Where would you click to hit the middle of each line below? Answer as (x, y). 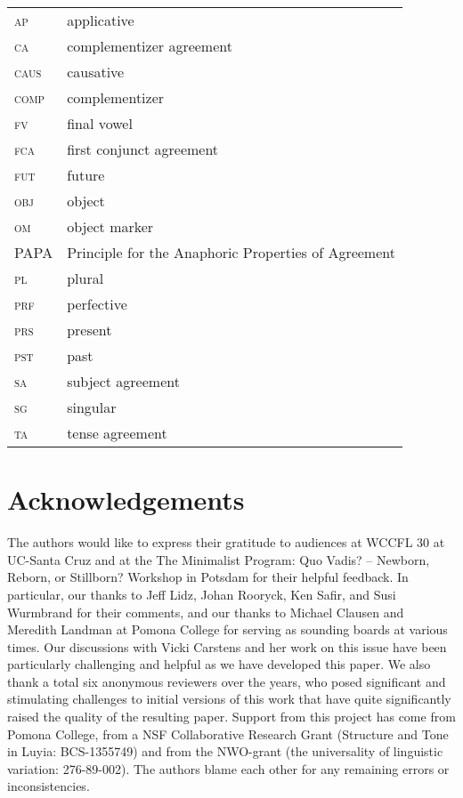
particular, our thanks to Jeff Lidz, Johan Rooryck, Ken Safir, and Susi (202, 594)
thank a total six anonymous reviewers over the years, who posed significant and (227, 681)
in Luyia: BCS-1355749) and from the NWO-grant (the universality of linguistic (225, 751)
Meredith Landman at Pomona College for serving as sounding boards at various (227, 629)
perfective (97, 304)
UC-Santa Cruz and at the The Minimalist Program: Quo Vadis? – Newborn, (219, 559)
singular (92, 407)
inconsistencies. (49, 786)
